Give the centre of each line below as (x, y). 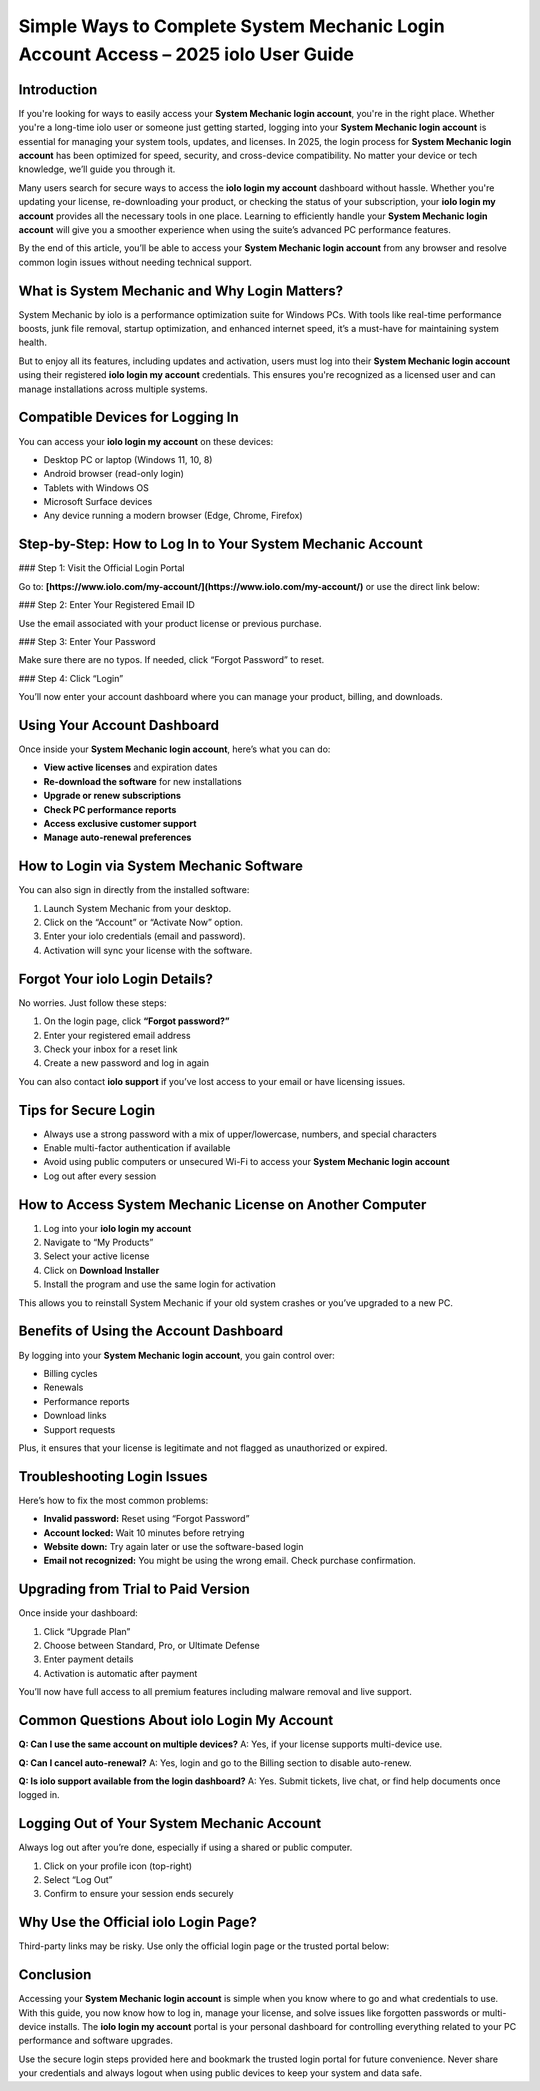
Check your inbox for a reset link (110, 1049)
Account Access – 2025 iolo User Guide (186, 54)
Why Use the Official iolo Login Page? (137, 1922)
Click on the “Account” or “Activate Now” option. (143, 922)
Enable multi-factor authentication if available (137, 1148)
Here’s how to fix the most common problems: (113, 1500)
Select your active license (96, 1256)
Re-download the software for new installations (142, 781)
